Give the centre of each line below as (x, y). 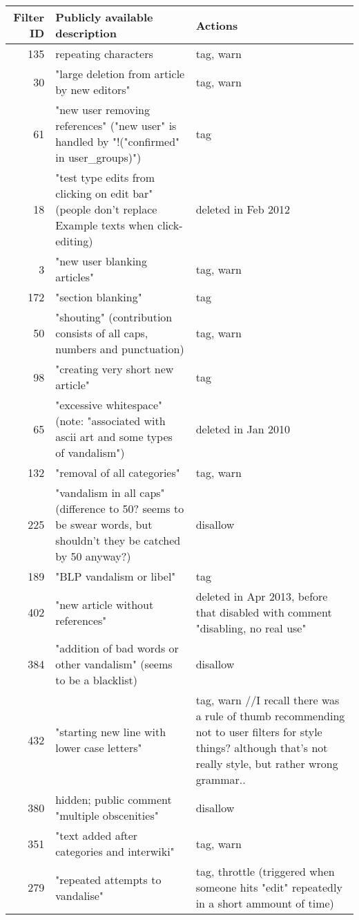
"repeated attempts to (108, 879)
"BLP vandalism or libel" (116, 576)
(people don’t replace (106, 209)
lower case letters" (99, 748)
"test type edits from (105, 177)
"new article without (105, 604)
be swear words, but (104, 524)
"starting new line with (111, 732)
